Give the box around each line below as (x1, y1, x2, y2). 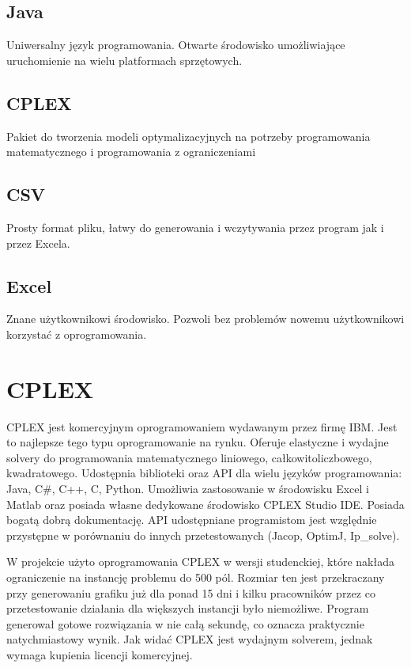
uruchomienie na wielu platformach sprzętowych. (6, 51, 243, 68)
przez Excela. (6, 234, 70, 251)
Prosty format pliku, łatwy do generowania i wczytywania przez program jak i (6, 218, 384, 235)
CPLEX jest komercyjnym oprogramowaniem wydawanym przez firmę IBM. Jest (6, 418, 398, 435)
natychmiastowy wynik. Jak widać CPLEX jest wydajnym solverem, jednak (6, 631, 373, 647)
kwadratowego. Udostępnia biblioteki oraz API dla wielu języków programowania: (6, 465, 402, 481)
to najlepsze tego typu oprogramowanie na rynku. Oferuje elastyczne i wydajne (6, 434, 389, 450)
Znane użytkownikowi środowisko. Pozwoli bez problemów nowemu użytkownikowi (6, 310, 405, 327)
